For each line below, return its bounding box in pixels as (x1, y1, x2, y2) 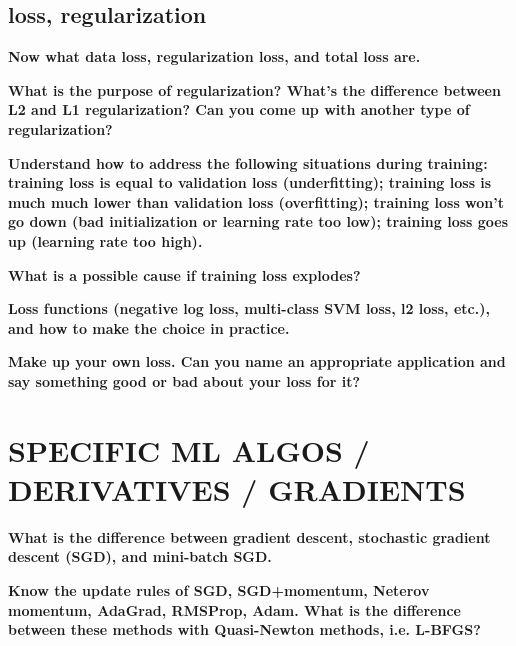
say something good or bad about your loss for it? (8, 370, 361, 391)
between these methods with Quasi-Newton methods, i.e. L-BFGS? (8, 619, 481, 640)
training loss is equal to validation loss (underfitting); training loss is (8, 172, 492, 193)
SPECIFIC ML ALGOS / (8, 429, 370, 470)
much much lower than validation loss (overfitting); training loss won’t (8, 191, 505, 212)
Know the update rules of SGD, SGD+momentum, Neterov (8, 580, 430, 601)
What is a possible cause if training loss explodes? (8, 264, 361, 285)
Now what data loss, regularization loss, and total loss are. (8, 46, 421, 67)
